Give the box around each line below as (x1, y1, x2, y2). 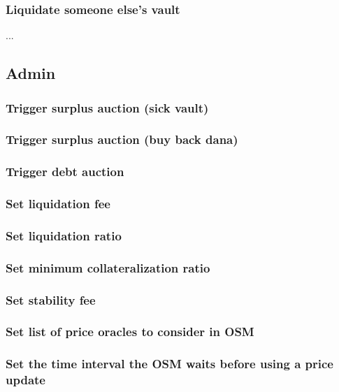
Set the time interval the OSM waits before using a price (6, 355, 333, 372)
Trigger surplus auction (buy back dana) (6, 131, 238, 148)
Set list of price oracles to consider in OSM (6, 323, 254, 340)
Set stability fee (6, 291, 96, 308)
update (6, 371, 45, 389)
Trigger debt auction (6, 163, 124, 180)
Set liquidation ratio (6, 226, 122, 244)
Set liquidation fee (6, 195, 110, 212)
